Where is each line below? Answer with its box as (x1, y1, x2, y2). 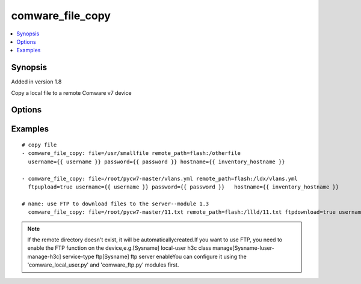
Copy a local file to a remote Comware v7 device (11, 89, 132, 96)
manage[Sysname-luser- (212, 244, 275, 252)
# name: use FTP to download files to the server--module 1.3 (22, 200, 209, 207)
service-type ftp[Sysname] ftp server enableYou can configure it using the (62, 253, 247, 260)
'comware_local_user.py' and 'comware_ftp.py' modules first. (27, 261, 179, 268)
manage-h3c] (27, 253, 61, 260)
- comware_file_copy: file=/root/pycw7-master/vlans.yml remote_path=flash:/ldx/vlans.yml (22, 175, 298, 182)
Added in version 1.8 (11, 78, 62, 85)
